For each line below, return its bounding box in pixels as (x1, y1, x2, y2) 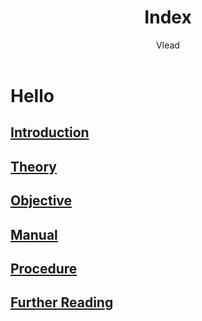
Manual (10, 226, 58, 243)
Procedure (10, 260, 78, 277)
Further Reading (10, 294, 114, 311)
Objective (10, 192, 73, 210)
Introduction (10, 124, 90, 141)
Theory (10, 158, 58, 175)
